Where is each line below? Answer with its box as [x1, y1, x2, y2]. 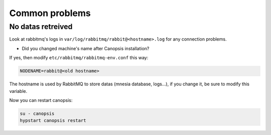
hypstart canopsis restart [20, 118, 86, 123]
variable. [9, 88, 28, 94]
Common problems [9, 8, 91, 19]
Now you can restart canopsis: [9, 97, 73, 103]
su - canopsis [20, 110, 55, 116]
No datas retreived [9, 22, 73, 31]
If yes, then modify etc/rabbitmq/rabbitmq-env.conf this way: [9, 55, 149, 61]
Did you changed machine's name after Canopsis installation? [22, 45, 150, 51]
